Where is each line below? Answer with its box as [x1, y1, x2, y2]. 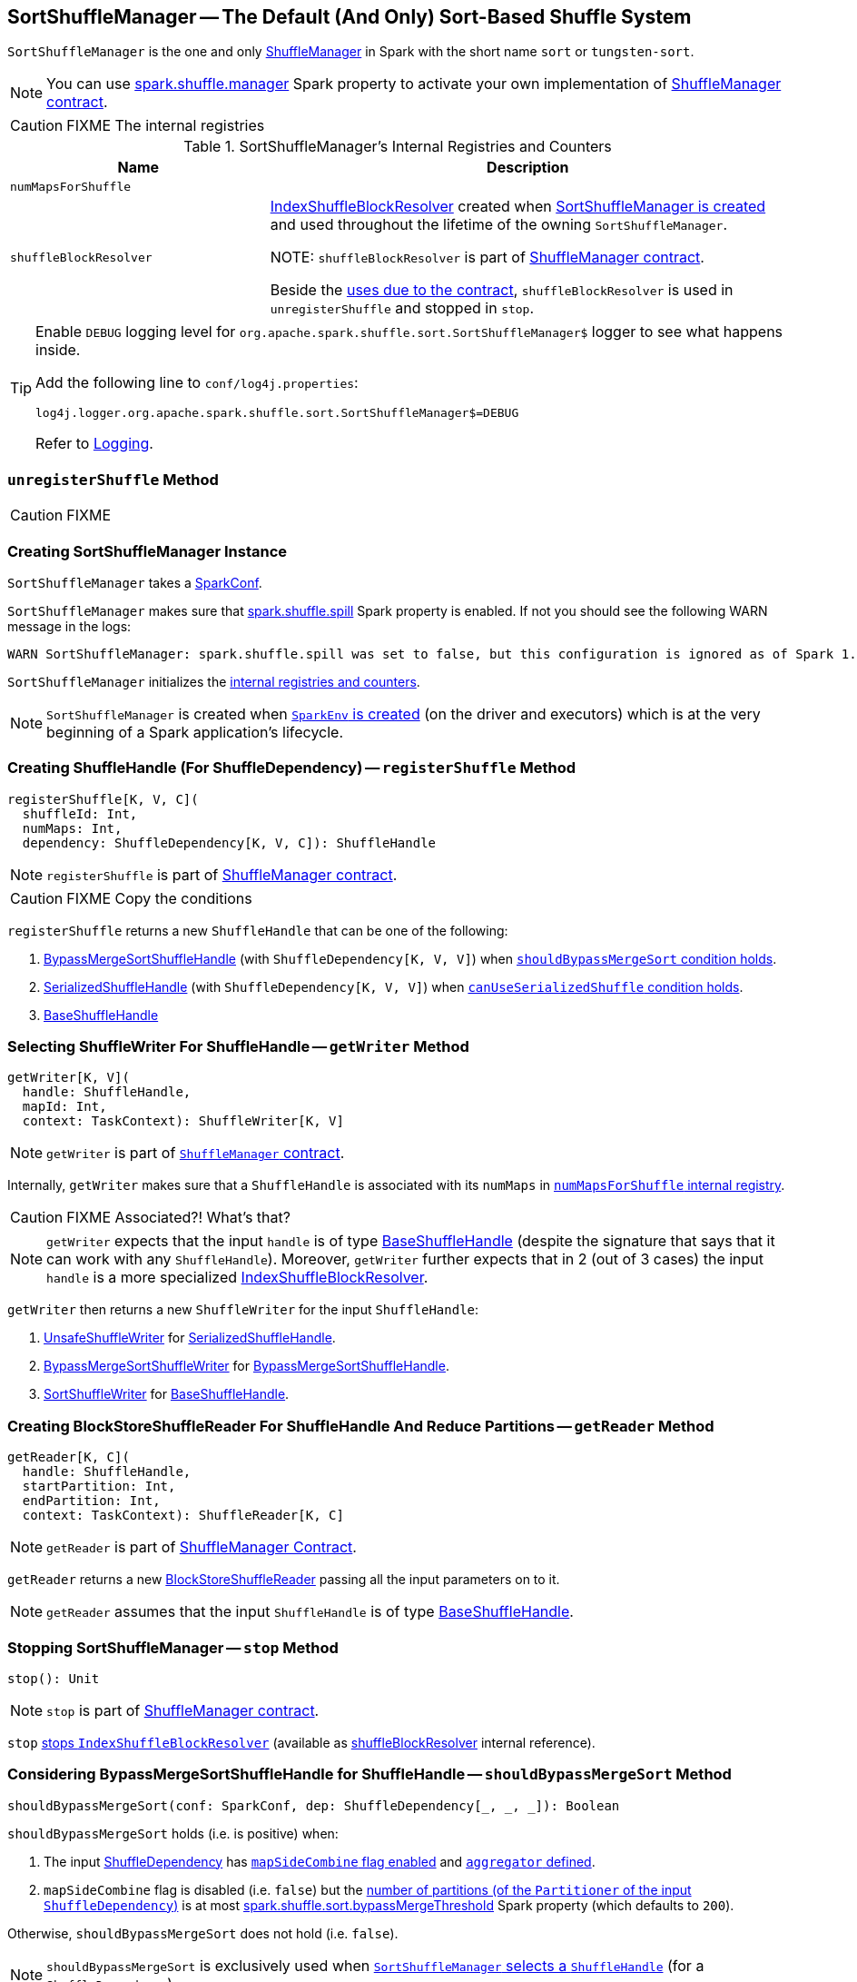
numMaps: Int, [22, 820, 123, 836]
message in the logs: [7, 618, 132, 634]
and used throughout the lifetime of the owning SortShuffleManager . [270, 215, 728, 234]
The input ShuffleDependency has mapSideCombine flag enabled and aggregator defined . [44, 1853, 596, 1869]
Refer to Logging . [35, 434, 153, 453]
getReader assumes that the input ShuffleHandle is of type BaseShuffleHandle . [46, 1602, 574, 1621]
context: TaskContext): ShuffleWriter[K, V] [22, 1114, 344, 1129]
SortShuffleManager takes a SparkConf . [7, 574, 262, 590]
